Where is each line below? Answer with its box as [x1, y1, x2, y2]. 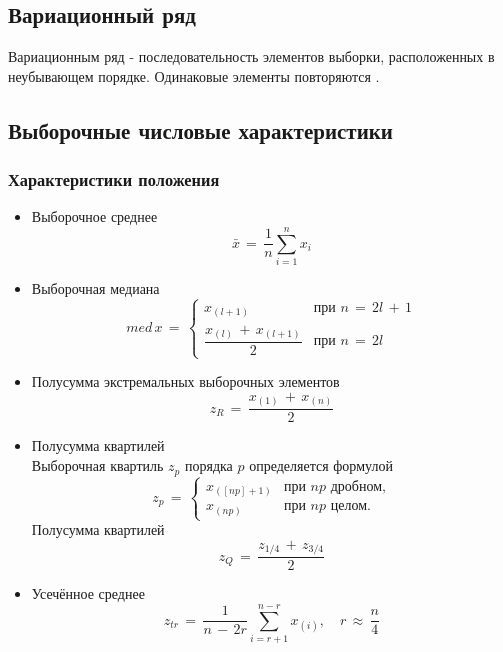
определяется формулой [249, 455, 393, 476]
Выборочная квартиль [31, 455, 164, 476]
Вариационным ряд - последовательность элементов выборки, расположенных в [8, 46, 495, 67]
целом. [330, 499, 371, 514]
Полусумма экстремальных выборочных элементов [31, 371, 340, 392]
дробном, [330, 479, 386, 494]
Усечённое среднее [31, 583, 145, 604]
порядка [184, 455, 233, 476]
